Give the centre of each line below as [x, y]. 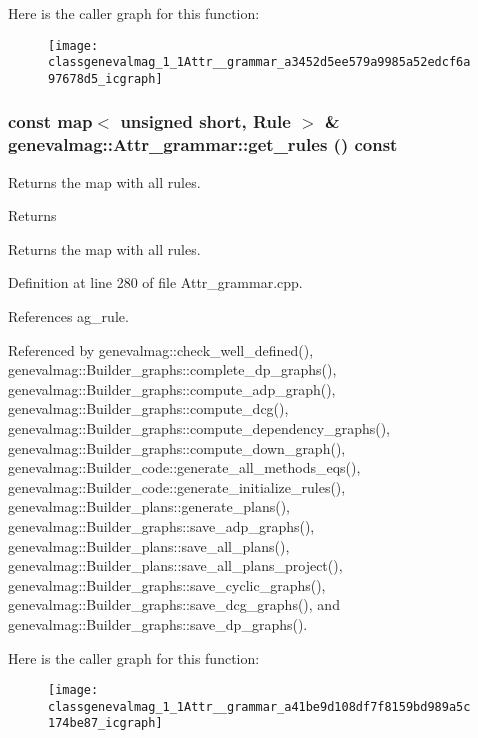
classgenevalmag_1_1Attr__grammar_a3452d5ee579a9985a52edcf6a [259, 62]
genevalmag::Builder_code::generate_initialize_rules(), [177, 486]
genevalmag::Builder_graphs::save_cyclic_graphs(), [167, 584]
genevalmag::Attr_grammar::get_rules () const [203, 144]
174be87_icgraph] [105, 723]
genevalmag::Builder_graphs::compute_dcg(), [148, 408]
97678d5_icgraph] [105, 78]
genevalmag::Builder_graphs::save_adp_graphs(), [161, 526]
